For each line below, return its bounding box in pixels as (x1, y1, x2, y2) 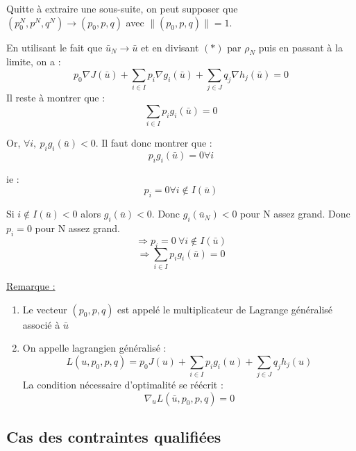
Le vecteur (22, 302, 67, 316)
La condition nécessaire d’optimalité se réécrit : (22, 377, 223, 392)
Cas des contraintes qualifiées (6, 426, 221, 448)
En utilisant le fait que (6, 40, 103, 54)
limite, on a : (6, 54, 61, 69)
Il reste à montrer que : (6, 90, 105, 105)
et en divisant (141, 40, 199, 54)
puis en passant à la (258, 40, 343, 54)
